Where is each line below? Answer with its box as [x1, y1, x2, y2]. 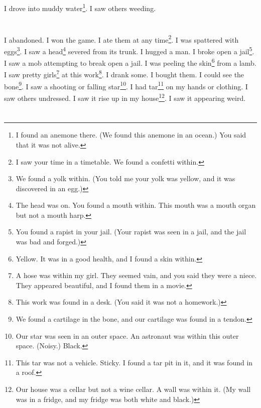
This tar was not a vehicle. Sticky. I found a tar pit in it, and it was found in [16, 357, 253, 367]
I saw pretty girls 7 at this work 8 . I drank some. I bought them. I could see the [4, 68, 244, 80]
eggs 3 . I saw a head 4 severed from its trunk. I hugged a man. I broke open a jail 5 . [4, 44, 254, 56]
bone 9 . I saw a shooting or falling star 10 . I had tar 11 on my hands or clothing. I [4, 79, 248, 91]
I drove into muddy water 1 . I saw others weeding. [4, 2, 156, 13]
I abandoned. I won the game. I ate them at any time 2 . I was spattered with [4, 33, 239, 45]
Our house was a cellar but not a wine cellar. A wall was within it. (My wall [16, 384, 251, 394]
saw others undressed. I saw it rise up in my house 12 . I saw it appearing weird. [4, 91, 246, 103]
